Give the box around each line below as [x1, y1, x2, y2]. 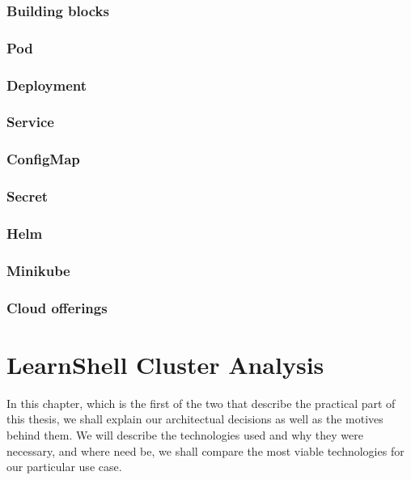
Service [6, 112, 54, 132]
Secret [6, 186, 49, 206]
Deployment [6, 74, 87, 95]
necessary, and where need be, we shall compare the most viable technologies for [6, 442, 405, 459]
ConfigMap [6, 149, 80, 169]
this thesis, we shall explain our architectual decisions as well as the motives [6, 410, 383, 427]
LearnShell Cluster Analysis [6, 347, 324, 380]
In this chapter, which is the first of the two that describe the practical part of [6, 394, 396, 411]
